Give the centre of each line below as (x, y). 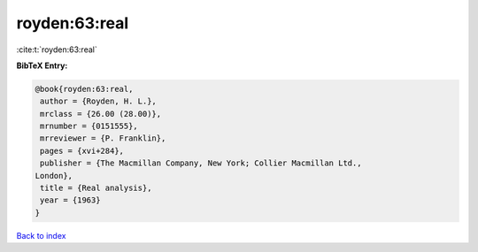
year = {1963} (70, 200)
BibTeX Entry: (42, 65)
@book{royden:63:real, (84, 89)
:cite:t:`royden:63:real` (57, 50)
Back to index (41, 235)
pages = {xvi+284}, (82, 151)
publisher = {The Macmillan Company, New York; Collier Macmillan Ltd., (201, 163)
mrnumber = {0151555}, (89, 126)
